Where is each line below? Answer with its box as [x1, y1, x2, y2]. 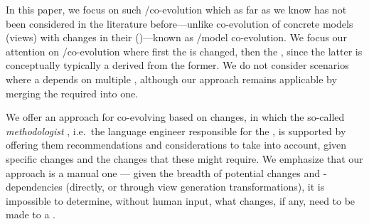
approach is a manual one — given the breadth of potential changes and [6, 165, 321, 180]
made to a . [6, 207, 55, 222]
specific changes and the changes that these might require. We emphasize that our [6, 151, 363, 166]
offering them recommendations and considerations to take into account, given [6, 137, 347, 152]
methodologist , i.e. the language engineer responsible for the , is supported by [6, 123, 346, 138]
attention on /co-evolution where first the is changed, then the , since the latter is [6, 43, 363, 58]
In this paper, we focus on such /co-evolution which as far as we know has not [6, 2, 347, 16]
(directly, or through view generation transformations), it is [65, 179, 325, 194]
